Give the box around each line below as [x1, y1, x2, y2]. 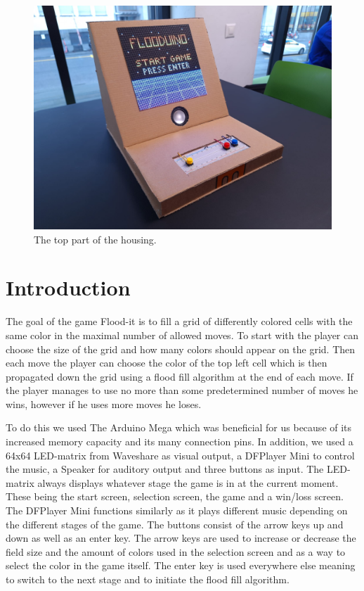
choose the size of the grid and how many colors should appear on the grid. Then [6, 341, 356, 356]
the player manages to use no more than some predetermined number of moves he [6, 383, 358, 398]
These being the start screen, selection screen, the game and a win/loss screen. [6, 489, 344, 504]
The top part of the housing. [34, 231, 157, 246]
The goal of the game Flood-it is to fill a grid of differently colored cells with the [6, 314, 353, 329]
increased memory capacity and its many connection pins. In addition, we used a [6, 434, 353, 449]
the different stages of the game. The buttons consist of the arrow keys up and [6, 516, 344, 531]
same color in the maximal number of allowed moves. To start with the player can [6, 327, 358, 342]
